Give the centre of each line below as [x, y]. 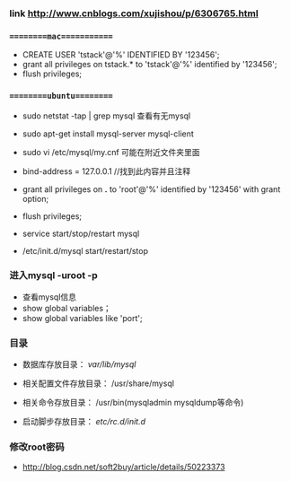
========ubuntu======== [62, 96]
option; [35, 198]
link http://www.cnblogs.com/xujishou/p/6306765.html [134, 13]
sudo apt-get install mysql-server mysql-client [108, 134]
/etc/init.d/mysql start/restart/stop [85, 250]
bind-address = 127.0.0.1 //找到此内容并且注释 [106, 171]
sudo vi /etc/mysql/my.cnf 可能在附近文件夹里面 [111, 152]
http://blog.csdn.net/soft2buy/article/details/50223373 [124, 467]
